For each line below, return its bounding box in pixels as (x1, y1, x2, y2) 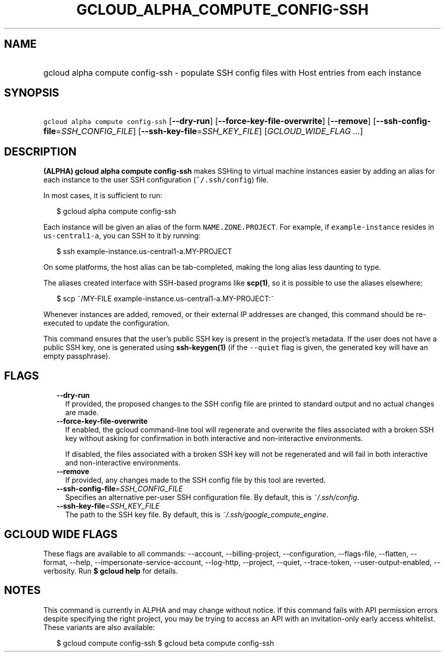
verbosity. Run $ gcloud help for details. (43, 566, 178, 575)
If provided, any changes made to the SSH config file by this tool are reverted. (65, 476, 326, 485)
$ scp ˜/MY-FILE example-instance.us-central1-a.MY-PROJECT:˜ (56, 294, 275, 303)
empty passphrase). (43, 352, 110, 361)
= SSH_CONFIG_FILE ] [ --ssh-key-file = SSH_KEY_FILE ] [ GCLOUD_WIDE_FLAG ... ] (56, 126, 363, 137)
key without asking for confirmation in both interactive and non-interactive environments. (65, 434, 363, 443)
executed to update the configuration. (43, 319, 170, 328)
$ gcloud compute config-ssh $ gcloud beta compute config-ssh (56, 638, 274, 647)
